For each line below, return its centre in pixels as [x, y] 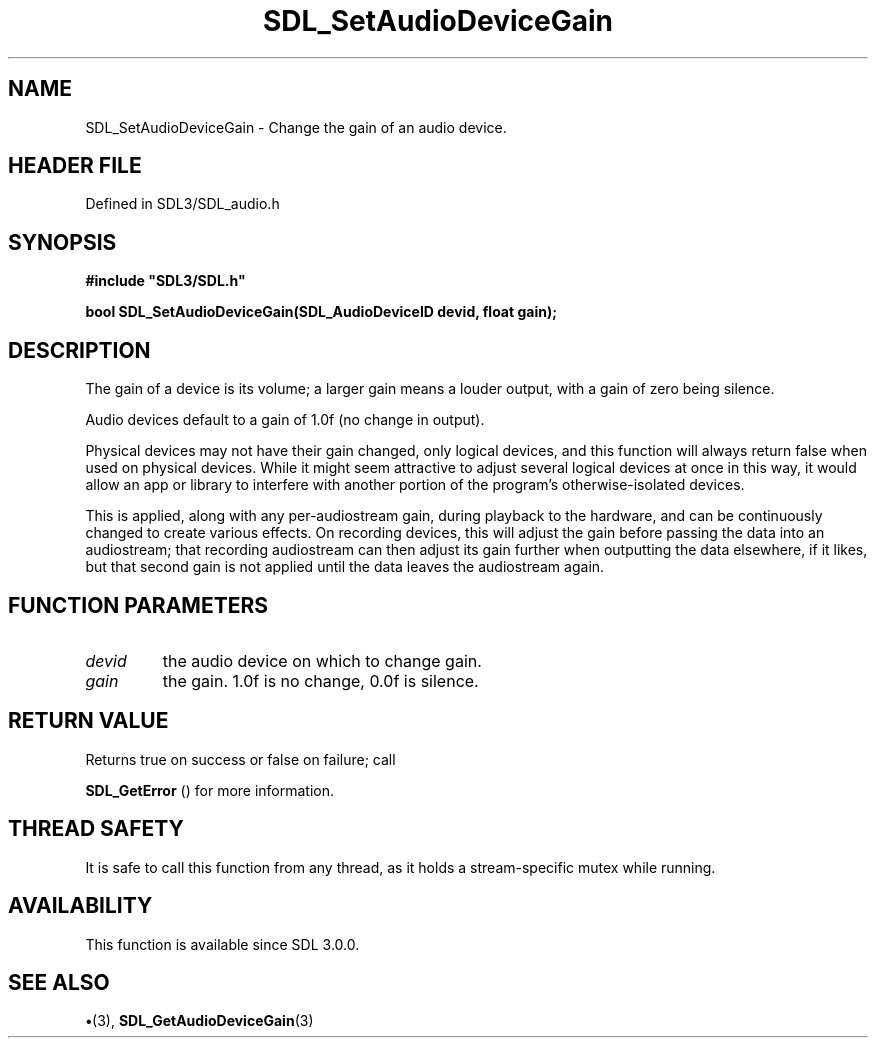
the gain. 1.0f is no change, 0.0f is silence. [320, 680]
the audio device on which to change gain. [322, 660]
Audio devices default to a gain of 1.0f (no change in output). [285, 420]
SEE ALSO [59, 982]
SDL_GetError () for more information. [210, 790]
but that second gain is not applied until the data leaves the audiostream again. [345, 567]
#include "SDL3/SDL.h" [165, 281]
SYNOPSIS [62, 242]
